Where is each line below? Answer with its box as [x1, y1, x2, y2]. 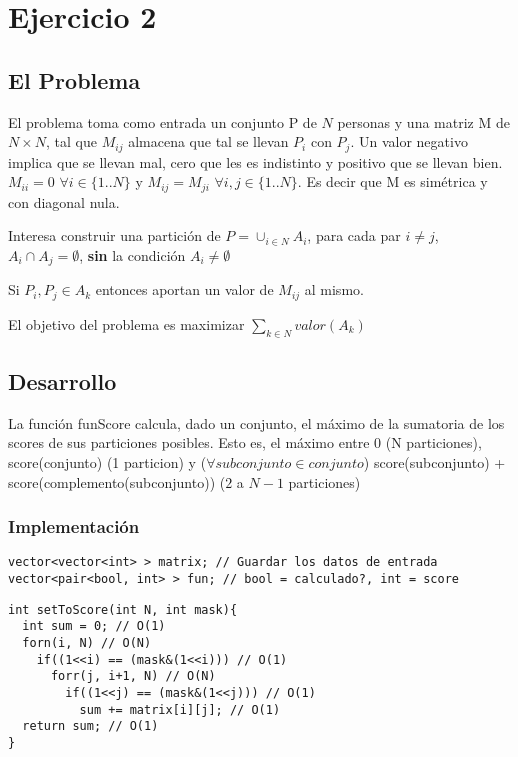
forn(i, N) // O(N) [22, 635, 152, 650]
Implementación [8, 514, 140, 539]
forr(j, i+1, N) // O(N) [50, 669, 216, 684]
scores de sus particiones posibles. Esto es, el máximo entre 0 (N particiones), [8, 432, 482, 453]
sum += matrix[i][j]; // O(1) [79, 702, 281, 717]
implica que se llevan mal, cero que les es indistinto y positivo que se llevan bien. [8, 151, 503, 172]
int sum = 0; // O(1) [22, 619, 166, 634]
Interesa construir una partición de [8, 225, 221, 246]
